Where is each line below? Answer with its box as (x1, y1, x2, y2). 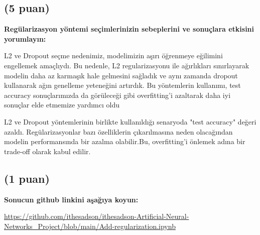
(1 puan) (4, 170, 50, 186)
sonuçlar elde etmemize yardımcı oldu (4, 99, 119, 110)
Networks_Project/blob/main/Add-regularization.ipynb (4, 220, 176, 231)
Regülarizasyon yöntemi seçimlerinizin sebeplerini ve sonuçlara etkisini (4, 24, 254, 34)
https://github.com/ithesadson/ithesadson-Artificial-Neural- (4, 211, 189, 221)
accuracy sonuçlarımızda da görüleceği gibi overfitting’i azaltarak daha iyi (4, 89, 231, 100)
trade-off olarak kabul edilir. (4, 146, 91, 156)
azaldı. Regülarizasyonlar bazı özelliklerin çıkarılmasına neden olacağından (4, 126, 233, 137)
